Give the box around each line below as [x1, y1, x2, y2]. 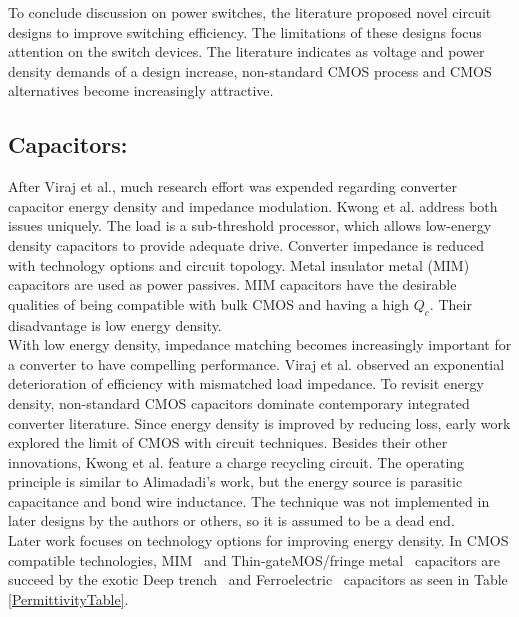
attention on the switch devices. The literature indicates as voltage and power [8, 41, 485, 62]
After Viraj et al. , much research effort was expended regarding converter [8, 176, 457, 197]
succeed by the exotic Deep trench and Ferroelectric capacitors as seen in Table [8, 569, 508, 590]
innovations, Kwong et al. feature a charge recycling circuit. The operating [8, 451, 465, 472]
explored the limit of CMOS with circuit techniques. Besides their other [8, 432, 448, 453]
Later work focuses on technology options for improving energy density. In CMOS [8, 530, 509, 551]
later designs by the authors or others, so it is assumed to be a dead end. [8, 510, 455, 531]
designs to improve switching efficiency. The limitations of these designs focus [8, 21, 482, 42]
